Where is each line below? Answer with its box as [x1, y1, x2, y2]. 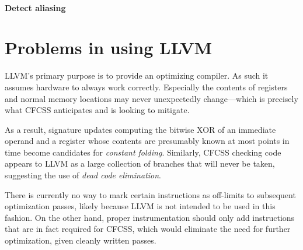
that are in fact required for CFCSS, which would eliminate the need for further [5, 223, 291, 235]
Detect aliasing [5, 1, 66, 13]
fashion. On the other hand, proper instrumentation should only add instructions [5, 211, 295, 223]
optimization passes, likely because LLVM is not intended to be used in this [5, 200, 276, 212]
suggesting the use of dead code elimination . [5, 169, 162, 181]
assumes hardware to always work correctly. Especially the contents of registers [5, 80, 288, 93]
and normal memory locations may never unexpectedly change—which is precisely [5, 92, 298, 104]
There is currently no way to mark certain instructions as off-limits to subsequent [5, 188, 296, 200]
